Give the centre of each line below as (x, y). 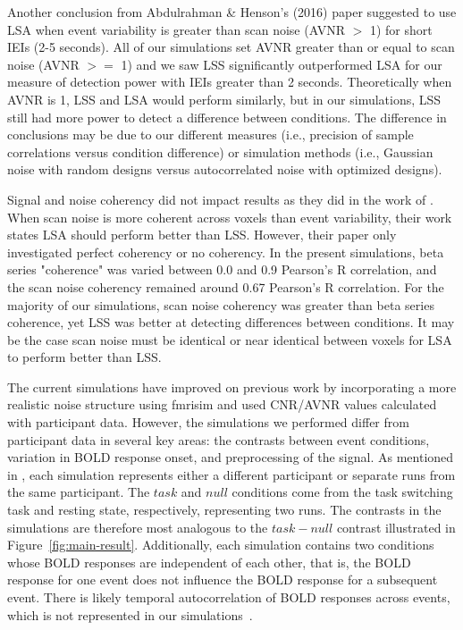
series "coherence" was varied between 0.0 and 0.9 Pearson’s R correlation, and (222, 269)
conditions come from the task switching (342, 492)
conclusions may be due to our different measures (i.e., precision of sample (210, 134)
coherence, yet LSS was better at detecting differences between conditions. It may (231, 322)
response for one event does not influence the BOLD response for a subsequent (223, 580)
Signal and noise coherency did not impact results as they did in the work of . (220, 199)
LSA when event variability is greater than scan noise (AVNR (176, 29)
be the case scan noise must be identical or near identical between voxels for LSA (230, 339)
